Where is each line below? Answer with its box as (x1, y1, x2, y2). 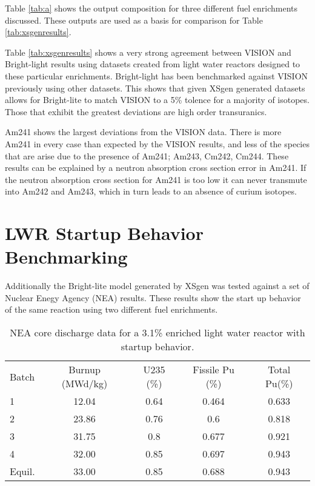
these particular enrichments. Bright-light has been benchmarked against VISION (5, 69, 308, 82)
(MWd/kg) (61, 376, 108, 390)
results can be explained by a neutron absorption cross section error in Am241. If (5, 161, 307, 174)
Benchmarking (5, 244, 128, 269)
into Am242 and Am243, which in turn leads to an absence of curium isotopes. (5, 185, 297, 198)
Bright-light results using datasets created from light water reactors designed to (5, 58, 300, 70)
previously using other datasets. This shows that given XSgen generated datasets (5, 81, 305, 94)
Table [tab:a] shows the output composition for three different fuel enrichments (5, 2, 298, 14)
